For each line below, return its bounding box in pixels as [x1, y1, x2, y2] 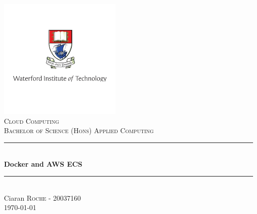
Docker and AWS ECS [4, 159, 83, 169]
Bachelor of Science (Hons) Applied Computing [4, 125, 154, 136]
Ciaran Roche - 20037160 [4, 192, 81, 203]
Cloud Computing [4, 115, 59, 126]
